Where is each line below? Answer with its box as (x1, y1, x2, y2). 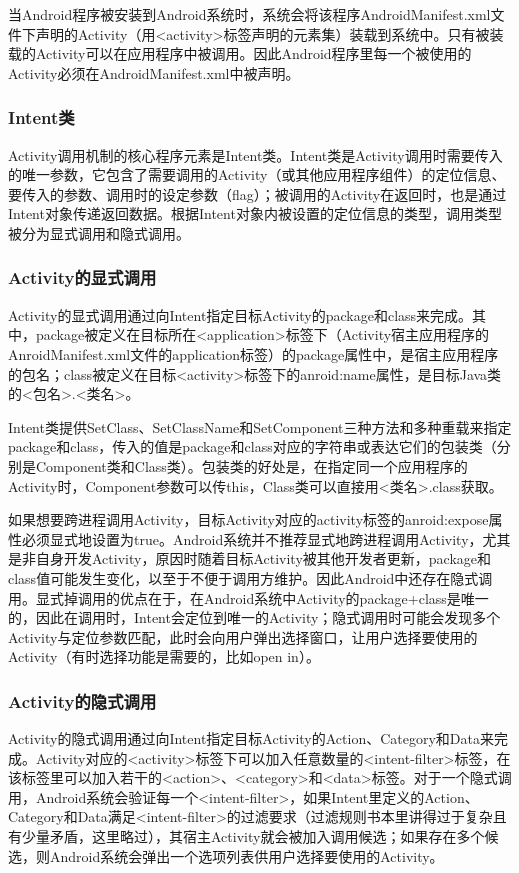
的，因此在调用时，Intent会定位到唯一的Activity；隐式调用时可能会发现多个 (8, 607, 501, 628)
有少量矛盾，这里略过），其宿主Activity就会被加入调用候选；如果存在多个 (8, 826, 485, 847)
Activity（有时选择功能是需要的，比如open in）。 (8, 646, 320, 667)
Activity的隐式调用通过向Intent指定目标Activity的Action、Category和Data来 (8, 728, 494, 749)
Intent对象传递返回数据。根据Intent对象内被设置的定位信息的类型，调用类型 (8, 203, 502, 224)
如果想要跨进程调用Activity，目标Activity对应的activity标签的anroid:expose (8, 509, 489, 530)
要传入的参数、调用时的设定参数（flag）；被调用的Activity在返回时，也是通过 (8, 183, 507, 204)
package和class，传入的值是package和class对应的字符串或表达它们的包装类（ (8, 436, 497, 457)
